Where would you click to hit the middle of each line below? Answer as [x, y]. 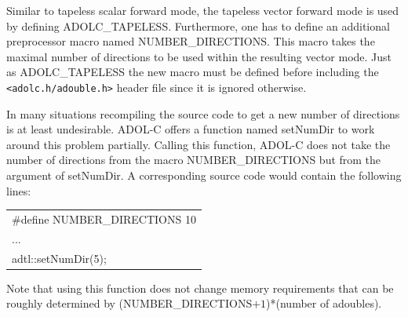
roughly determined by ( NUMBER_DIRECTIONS [129, 303]
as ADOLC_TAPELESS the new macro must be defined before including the [193, 72]
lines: [19, 190]
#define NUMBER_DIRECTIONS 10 [104, 219]
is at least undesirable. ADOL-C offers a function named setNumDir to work [191, 129]
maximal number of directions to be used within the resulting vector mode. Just [199, 56]
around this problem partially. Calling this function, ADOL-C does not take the [199, 144]
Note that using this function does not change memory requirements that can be [200, 288]
